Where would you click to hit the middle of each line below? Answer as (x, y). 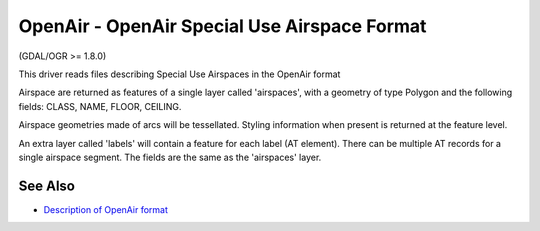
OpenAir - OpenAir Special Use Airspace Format (222, 26)
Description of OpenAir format (106, 209)
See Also (46, 185)
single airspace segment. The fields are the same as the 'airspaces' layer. (170, 157)
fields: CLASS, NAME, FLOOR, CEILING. (100, 106)
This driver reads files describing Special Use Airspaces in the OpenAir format (179, 74)
